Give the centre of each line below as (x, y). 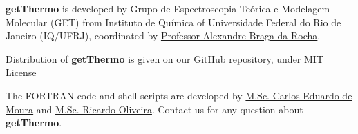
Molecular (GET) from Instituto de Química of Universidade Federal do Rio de (173, 22)
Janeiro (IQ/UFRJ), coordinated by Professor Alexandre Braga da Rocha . (163, 36)
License (21, 72)
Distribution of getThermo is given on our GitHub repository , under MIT (165, 58)
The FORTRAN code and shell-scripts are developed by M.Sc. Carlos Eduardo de (179, 95)
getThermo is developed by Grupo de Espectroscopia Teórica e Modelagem (168, 8)
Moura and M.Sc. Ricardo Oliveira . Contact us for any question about (154, 109)
